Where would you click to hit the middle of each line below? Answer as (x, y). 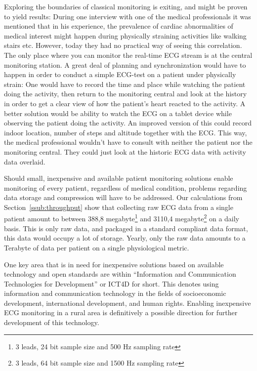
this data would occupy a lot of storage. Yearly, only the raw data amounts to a (125, 238)
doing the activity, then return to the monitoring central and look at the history (126, 94)
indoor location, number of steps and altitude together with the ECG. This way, (126, 132)
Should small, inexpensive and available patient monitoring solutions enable (119, 178)
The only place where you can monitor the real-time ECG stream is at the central (128, 55)
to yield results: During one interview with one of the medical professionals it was (128, 16)
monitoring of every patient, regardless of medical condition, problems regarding (126, 187)
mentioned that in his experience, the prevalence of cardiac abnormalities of (119, 26)
